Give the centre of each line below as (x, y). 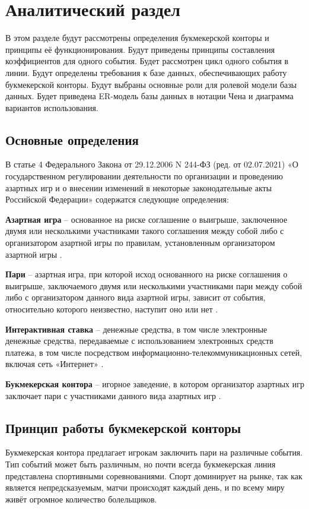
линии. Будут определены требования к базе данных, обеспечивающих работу (146, 72)
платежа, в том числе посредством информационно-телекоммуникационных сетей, (154, 352)
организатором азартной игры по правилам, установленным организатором (140, 243)
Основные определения (72, 139)
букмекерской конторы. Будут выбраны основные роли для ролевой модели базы (151, 84)
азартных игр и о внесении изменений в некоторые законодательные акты (139, 187)
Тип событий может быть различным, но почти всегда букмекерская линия (141, 464)
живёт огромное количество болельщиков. (81, 499)
